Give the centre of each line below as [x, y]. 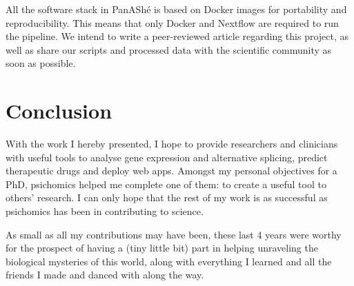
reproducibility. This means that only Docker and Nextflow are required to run [172, 22]
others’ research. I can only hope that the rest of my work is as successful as [167, 197]
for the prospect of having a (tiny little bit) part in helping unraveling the [162, 248]
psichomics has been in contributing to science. [105, 211]
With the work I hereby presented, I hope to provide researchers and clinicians [172, 144]
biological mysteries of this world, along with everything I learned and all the [169, 261]
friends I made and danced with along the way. [105, 275]
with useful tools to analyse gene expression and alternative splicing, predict [167, 157]
